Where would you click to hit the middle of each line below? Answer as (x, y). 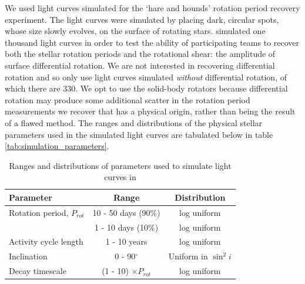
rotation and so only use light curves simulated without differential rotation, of (146, 77)
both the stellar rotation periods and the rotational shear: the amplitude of (140, 54)
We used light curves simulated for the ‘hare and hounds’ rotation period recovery (152, 8)
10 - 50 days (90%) (126, 212)
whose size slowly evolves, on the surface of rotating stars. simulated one (135, 31)
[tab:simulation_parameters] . (57, 146)
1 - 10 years (126, 241)
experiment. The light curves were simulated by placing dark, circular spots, (142, 19)
